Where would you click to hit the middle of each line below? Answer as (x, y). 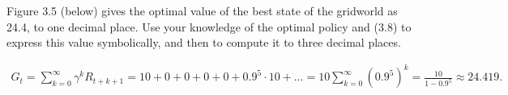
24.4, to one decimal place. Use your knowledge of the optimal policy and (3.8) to (209, 26)
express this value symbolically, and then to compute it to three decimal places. (204, 42)
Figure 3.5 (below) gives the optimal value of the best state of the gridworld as (202, 10)
